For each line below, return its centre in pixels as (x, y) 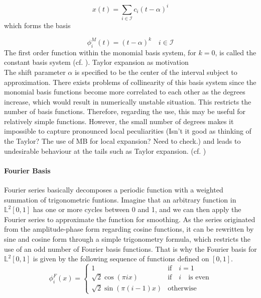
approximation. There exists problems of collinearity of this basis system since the (130, 82)
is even (199, 277)
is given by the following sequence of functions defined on (121, 259)
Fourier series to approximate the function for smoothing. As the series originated (130, 219)
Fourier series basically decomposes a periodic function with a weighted (114, 190)
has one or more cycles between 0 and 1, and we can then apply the (137, 209)
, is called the (236, 52)
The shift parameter (35, 72)
